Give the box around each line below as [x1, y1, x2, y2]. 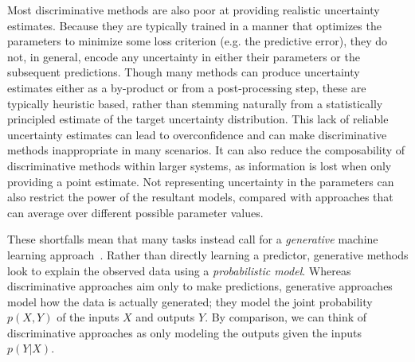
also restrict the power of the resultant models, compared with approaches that [7, 189, 393, 205]
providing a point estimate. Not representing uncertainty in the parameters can [7, 173, 394, 189]
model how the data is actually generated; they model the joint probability [7, 293, 373, 309]
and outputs [135, 309, 195, 325]
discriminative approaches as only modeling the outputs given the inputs [7, 324, 362, 341]
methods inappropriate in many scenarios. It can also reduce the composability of [7, 142, 405, 158]
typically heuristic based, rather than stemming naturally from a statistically [7, 95, 383, 111]
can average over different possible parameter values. [7, 204, 264, 220]
